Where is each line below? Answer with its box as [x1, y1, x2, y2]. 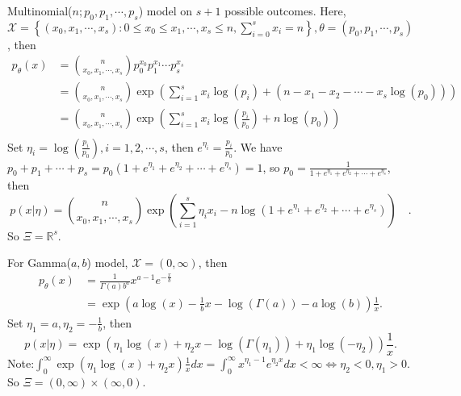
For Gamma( [7, 254, 71, 271]
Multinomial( [7, 2, 73, 19]
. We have [233, 138, 283, 155]
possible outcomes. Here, [224, 2, 346, 19]
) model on [138, 2, 193, 19]
